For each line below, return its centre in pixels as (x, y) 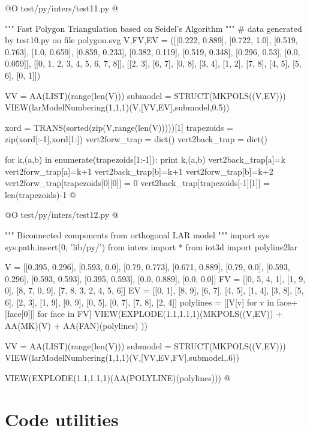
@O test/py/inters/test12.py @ (62, 215)
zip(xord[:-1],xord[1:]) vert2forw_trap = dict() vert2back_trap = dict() (136, 139)
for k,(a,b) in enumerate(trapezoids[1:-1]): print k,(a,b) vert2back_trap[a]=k (145, 159)
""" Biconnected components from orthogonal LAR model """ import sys (137, 234)
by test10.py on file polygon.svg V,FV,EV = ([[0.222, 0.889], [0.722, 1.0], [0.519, (151, 40)
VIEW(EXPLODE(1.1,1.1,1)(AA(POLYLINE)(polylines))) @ (118, 377)
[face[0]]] (20, 314)
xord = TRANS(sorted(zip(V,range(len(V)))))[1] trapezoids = (119, 127)
